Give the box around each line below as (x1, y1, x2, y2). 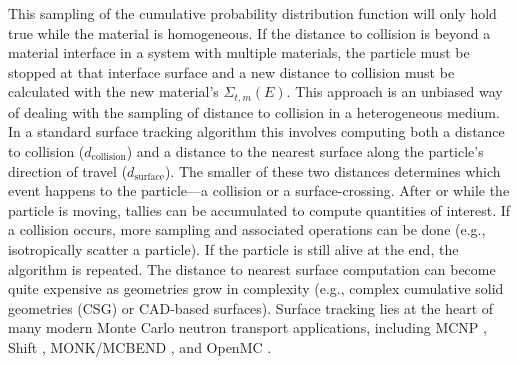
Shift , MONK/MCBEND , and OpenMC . (8, 336, 272, 357)
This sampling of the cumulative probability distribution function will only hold (8, 3, 497, 23)
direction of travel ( (8, 160, 128, 181)
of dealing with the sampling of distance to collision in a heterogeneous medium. (8, 101, 500, 122)
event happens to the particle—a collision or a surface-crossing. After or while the (8, 180, 510, 201)
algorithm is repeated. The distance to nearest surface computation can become (8, 258, 496, 279)
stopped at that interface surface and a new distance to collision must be (8, 61, 455, 82)
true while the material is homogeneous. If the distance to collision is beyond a (8, 22, 491, 43)
